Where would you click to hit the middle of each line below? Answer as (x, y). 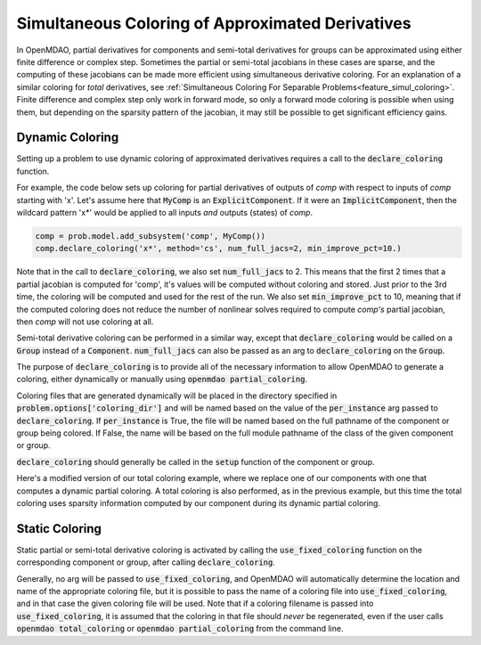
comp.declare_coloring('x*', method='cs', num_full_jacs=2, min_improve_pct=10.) (219, 249)
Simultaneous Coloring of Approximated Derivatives (214, 23)
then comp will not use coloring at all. (85, 322)
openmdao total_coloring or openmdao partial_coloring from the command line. (180, 629)
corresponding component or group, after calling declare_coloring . (146, 562)
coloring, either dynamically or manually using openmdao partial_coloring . (162, 380)
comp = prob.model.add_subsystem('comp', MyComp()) (151, 236)
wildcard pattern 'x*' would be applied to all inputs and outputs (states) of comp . (165, 212)
